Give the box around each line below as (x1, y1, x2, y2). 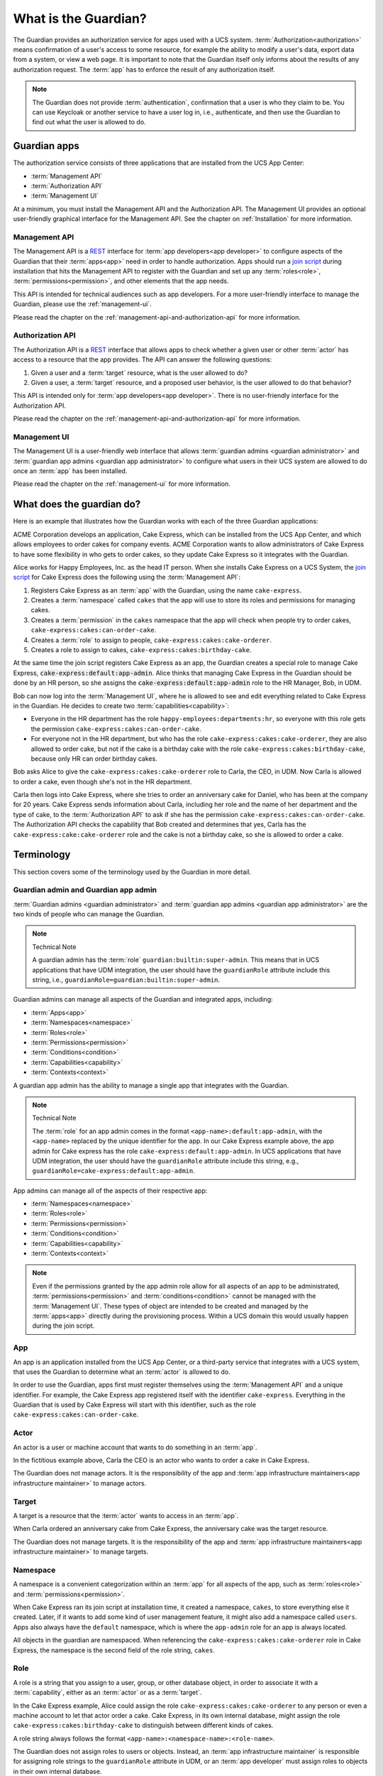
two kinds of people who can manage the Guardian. (13, 910, 165, 919)
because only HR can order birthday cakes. (30, 754, 157, 763)
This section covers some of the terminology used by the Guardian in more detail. (13, 867, 252, 876)
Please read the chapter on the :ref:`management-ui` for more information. (13, 480, 231, 488)
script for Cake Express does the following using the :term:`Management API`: (13, 573, 241, 582)
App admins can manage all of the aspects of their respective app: (13, 1186, 208, 1195)
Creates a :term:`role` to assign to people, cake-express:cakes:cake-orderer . (30, 636, 272, 644)
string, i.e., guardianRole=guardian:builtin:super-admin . (32, 975, 220, 984)
